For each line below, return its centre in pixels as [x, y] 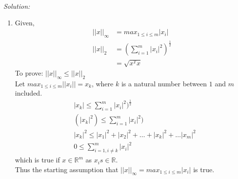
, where [102, 83]
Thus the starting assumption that [67, 169]
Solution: [17, 6]
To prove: [29, 72]
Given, [25, 22]
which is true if [37, 160]
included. [29, 93]
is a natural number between [164, 83]
